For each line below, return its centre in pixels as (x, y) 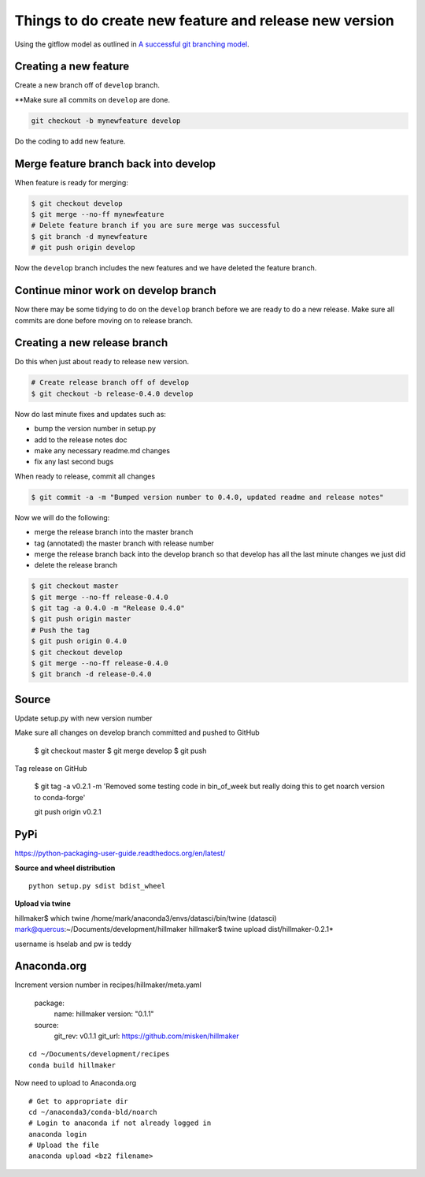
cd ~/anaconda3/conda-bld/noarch (93, 1112)
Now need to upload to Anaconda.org (76, 1083)
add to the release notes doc (81, 440)
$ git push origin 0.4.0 (79, 641)
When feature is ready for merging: (72, 182)
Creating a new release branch (91, 343)
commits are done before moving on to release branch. (103, 320)
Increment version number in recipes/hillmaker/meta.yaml (108, 985)
